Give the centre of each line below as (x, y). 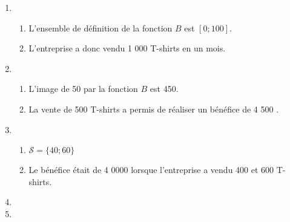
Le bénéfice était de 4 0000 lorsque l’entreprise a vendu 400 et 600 (151, 170)
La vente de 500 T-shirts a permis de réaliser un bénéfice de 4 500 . (154, 109)
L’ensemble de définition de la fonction (101, 28)
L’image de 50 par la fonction (83, 89)
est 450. (164, 89)
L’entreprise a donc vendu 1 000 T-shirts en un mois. (127, 48)
